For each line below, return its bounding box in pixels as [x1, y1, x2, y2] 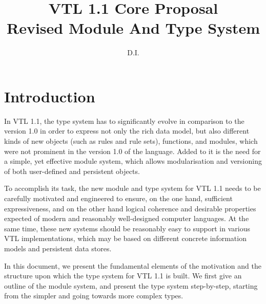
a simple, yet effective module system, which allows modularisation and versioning [4, 156, 262, 166]
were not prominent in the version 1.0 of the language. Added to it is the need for [4, 145, 261, 156]
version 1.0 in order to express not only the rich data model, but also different [4, 125, 250, 136]
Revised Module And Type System [6, 17, 260, 38]
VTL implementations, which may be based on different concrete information [4, 233, 247, 244]
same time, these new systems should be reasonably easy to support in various [4, 223, 250, 233]
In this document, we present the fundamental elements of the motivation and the [4, 260, 261, 271]
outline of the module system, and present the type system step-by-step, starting [4, 280, 258, 291]
